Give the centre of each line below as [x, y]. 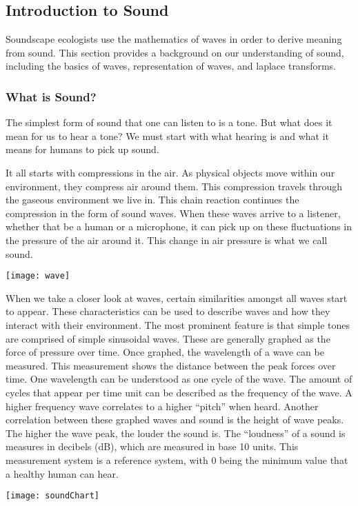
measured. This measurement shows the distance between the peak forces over [171, 365]
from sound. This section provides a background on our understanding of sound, [175, 52]
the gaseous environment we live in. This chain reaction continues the [152, 200]
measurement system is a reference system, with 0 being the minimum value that [177, 459]
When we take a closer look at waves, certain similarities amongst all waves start [177, 297]
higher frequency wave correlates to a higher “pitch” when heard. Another [162, 406]
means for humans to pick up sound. [82, 149]
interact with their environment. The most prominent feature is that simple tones [178, 324]
